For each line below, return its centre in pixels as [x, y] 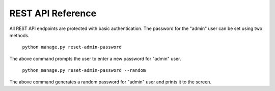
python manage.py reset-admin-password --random [84, 70]
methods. [19, 35]
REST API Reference [53, 13]
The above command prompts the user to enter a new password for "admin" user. [95, 58]
